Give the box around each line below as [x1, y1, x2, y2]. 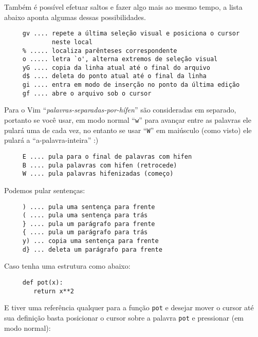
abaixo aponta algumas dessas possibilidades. [4, 11, 146, 22]
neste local [52, 38, 93, 46]
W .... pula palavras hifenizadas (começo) [22, 170, 174, 178]
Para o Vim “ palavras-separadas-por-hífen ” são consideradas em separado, [4, 104, 236, 115]
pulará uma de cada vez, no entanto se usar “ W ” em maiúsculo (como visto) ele [4, 124, 252, 135]
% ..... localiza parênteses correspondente [22, 47, 177, 54]
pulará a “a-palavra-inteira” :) [4, 135, 99, 145]
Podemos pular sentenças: [4, 184, 85, 195]
